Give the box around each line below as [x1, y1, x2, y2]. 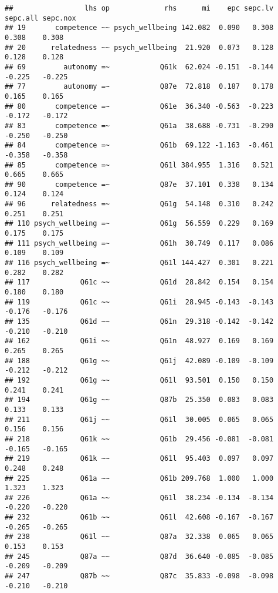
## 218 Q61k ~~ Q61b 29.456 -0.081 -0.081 [5, 434, 274, 443]
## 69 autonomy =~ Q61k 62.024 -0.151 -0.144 [5, 62, 274, 71]
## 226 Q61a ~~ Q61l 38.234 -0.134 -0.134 [5, 493, 274, 502]
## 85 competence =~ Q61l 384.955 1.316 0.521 [5, 160, 274, 169]
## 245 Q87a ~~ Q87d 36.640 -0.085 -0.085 [5, 552, 274, 561]
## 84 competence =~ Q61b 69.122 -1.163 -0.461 [5, 141, 274, 150]
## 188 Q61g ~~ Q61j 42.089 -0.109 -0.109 [5, 356, 274, 365]
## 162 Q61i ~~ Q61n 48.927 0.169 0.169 [5, 337, 274, 346]
